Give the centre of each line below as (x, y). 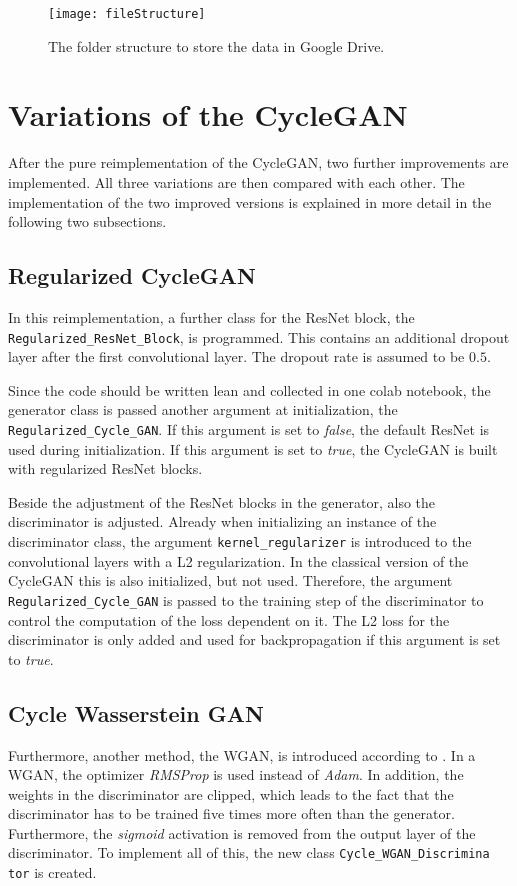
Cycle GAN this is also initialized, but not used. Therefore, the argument (230, 580)
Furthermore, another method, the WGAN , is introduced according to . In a (242, 754)
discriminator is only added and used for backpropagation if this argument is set (254, 639)
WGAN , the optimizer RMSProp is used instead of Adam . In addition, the (236, 774)
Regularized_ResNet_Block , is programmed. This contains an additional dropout (259, 336)
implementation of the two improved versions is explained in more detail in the (250, 201)
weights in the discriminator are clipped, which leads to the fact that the (231, 793)
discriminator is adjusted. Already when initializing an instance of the (222, 521)
